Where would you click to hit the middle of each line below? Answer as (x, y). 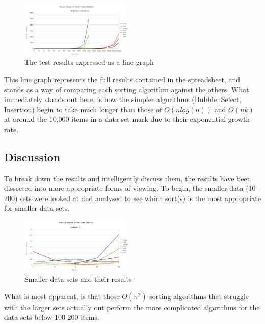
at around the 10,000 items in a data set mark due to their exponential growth (127, 119)
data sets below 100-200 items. (52, 317)
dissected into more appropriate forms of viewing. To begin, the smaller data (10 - (132, 188)
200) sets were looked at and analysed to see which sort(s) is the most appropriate (132, 198)
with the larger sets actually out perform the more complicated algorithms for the (132, 307)
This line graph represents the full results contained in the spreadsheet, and (122, 79)
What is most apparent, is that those (62, 296)
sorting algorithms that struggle (199, 296)
